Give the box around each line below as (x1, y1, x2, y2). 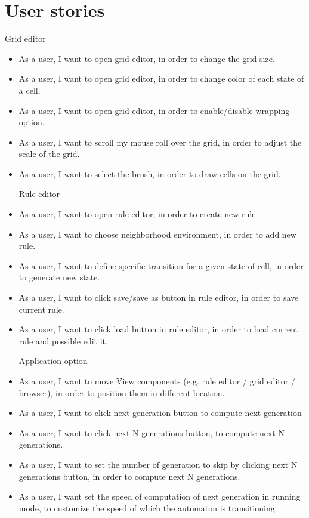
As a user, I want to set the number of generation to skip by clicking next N (18, 458, 298, 470)
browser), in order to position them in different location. (18, 386, 225, 399)
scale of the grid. (18, 147, 80, 160)
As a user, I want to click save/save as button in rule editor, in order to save (18, 291, 299, 304)
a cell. (18, 84, 41, 96)
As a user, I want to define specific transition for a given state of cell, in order (18, 259, 304, 272)
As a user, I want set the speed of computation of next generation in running (18, 490, 301, 502)
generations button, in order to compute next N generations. (18, 470, 240, 482)
